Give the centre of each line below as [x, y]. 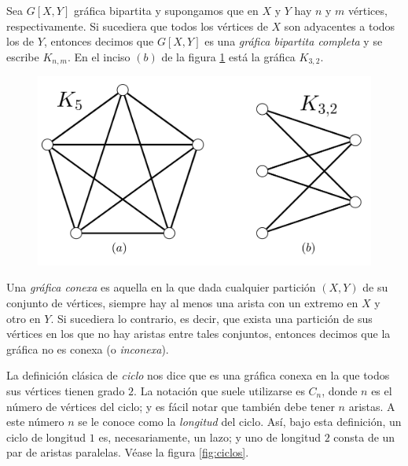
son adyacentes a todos [340, 26]
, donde [340, 390]
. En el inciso [99, 56]
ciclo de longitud [46, 437]
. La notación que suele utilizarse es [219, 390]
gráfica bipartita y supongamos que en [166, 10]
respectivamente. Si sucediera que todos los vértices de [137, 26]
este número [35, 422]
